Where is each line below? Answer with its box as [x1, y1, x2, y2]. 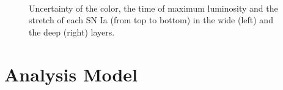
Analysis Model [4, 61, 138, 86]
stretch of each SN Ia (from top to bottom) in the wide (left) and [29, 13, 273, 26]
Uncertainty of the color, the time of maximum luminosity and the [29, 1, 278, 14]
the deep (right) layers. [29, 25, 115, 38]
